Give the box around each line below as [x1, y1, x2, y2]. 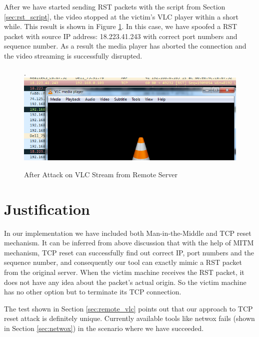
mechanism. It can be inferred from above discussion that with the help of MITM [4, 237, 254, 248]
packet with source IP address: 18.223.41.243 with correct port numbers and [4, 31, 237, 41]
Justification [4, 198, 90, 219]
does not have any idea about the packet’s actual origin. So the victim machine [4, 276, 246, 287]
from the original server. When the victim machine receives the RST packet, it [4, 266, 244, 277]
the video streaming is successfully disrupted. [4, 50, 142, 61]
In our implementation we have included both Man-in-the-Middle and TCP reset [4, 227, 251, 238]
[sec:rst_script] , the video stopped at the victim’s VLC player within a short [4, 11, 239, 22]
